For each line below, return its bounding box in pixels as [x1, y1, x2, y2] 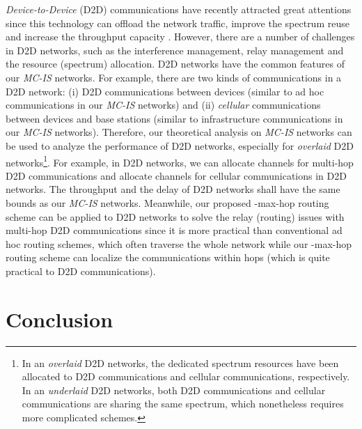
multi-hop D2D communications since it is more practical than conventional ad [6, 223, 343, 237]
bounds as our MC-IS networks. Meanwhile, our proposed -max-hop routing [6, 195, 329, 210]
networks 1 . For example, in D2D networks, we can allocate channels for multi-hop [6, 153, 354, 169]
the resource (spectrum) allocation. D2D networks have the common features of [6, 56, 345, 71]
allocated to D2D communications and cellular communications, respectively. [22, 369, 350, 384]
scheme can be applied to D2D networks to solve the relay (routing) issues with [6, 209, 345, 224]
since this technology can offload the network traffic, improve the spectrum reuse [6, 15, 349, 30]
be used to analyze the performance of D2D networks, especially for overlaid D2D [6, 138, 354, 153]
